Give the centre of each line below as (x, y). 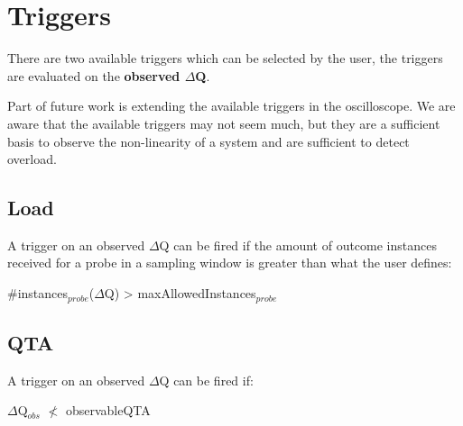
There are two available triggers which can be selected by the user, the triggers (225, 58)
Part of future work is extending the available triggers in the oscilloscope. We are (231, 106)
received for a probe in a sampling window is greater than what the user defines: (230, 263)
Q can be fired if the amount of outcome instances (298, 245)
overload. (32, 159)
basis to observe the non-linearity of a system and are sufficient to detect (208, 141)
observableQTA (108, 410)
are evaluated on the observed (94, 75)
